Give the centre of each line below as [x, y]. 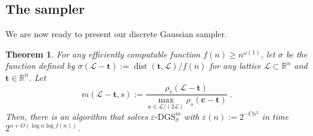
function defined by [40, 66]
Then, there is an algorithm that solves [77, 116]
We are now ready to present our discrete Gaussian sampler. [116, 34]
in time [275, 116]
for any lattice [235, 66]
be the [296, 54]
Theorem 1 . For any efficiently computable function [103, 54]
